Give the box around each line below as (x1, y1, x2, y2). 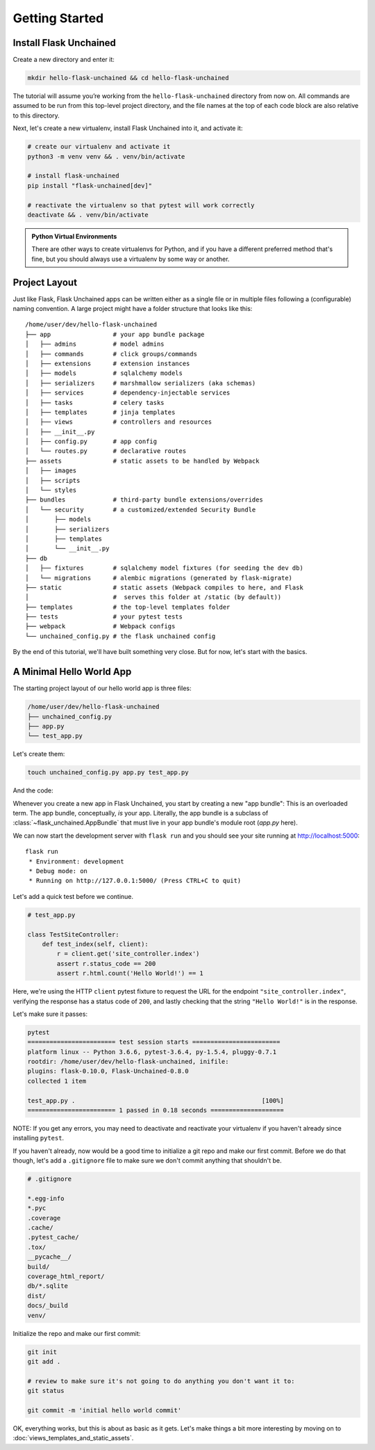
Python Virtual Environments (31, 232, 117, 240)
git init (27, 1348, 58, 1356)
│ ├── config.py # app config (25, 438, 158, 445)
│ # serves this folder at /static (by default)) (25, 593, 282, 601)
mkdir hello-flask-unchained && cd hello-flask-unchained (27, 74, 229, 82)
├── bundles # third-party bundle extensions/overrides (25, 496, 263, 504)
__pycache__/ (27, 1253, 72, 1261)
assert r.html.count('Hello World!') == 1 (56, 969, 204, 978)
